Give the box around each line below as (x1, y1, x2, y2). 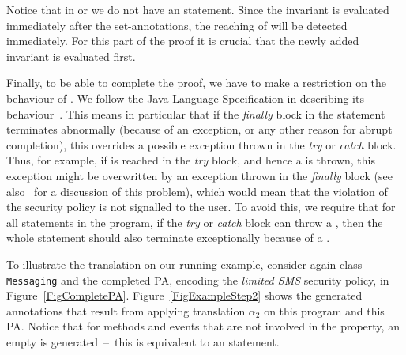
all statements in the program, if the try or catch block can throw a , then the (6, 213, 383, 230)
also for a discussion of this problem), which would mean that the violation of (6, 183, 388, 199)
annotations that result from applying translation (6, 302, 246, 319)
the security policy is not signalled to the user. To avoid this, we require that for (6, 198, 396, 215)
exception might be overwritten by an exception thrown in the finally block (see (6, 167, 393, 183)
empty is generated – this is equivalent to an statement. (6, 333, 280, 349)
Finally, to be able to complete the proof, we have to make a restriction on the (6, 74, 387, 91)
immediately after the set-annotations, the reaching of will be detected (6, 17, 348, 33)
